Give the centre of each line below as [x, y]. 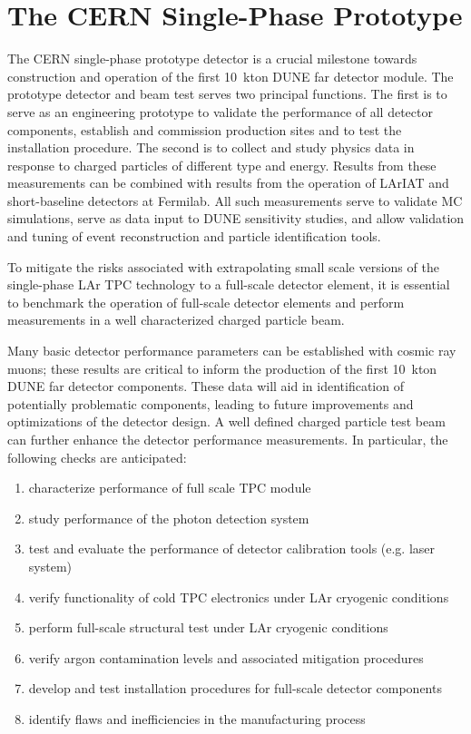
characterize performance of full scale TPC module [170, 488]
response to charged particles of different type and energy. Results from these [222, 165]
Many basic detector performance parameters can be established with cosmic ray [232, 351]
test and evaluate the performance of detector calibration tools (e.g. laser [232, 548]
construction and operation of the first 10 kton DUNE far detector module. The [231, 76]
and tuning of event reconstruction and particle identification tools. [194, 236]
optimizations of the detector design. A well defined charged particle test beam [226, 421]
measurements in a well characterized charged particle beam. [176, 320]
